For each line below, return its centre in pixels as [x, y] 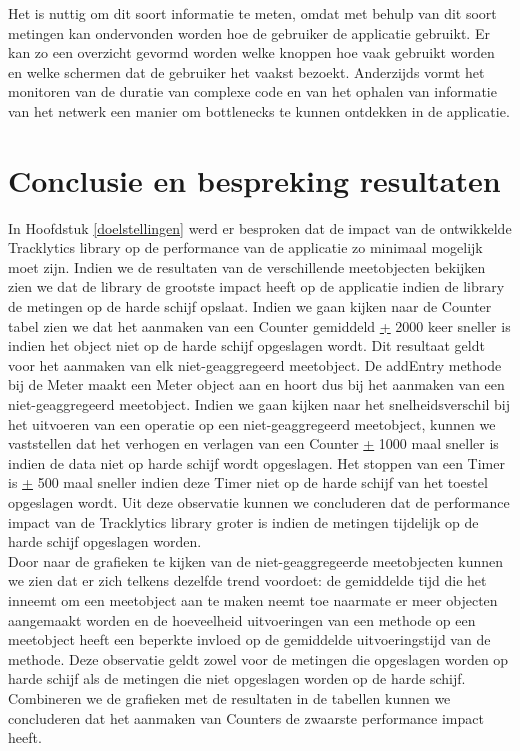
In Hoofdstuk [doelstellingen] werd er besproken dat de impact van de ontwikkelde [260, 227]
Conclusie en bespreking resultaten [254, 179]
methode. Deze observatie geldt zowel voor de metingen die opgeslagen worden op [258, 658]
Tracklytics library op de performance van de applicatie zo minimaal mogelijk [245, 247]
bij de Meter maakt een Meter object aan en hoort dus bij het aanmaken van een [256, 384]
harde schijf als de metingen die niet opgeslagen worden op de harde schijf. [237, 678]
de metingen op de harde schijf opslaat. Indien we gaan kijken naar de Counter [250, 306]
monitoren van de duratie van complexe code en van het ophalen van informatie [252, 91]
